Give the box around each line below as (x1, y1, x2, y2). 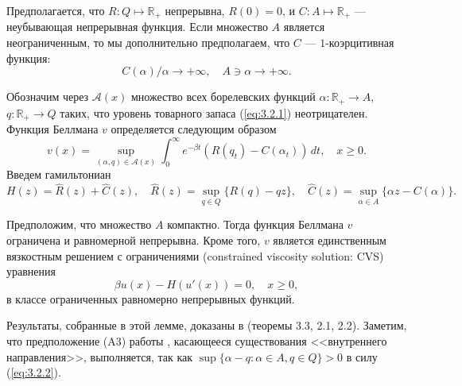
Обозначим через (6, 88, 89, 105)
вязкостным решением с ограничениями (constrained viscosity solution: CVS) (6, 247, 384, 264)
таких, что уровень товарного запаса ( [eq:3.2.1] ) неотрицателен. (60, 104, 368, 121)
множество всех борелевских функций (130, 88, 316, 105)
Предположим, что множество (6, 216, 152, 233)
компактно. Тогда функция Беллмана (167, 216, 344, 233)
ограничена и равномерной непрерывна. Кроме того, (6, 232, 261, 249)
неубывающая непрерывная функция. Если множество (6, 18, 268, 35)
